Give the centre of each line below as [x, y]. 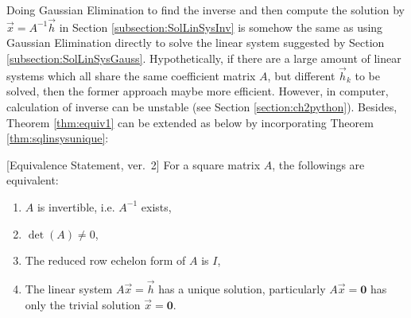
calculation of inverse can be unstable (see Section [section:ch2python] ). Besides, [202, 107]
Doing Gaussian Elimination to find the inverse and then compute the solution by [205, 10]
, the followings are [318, 164]
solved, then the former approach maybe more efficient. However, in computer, [198, 91]
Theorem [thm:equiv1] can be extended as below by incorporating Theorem [190, 122]
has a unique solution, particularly [242, 288]
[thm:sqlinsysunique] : [58, 138]
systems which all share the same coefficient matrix [131, 75]
